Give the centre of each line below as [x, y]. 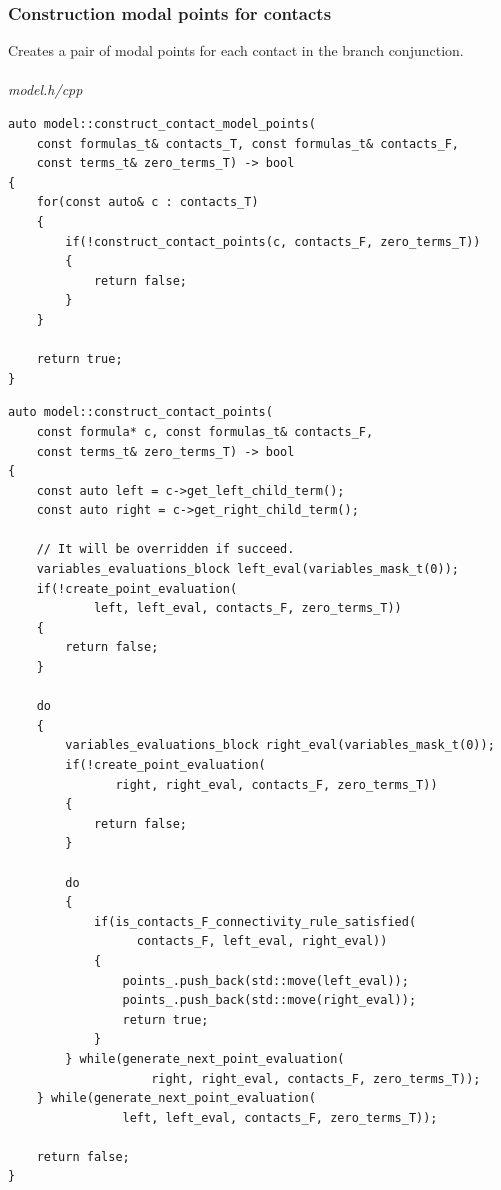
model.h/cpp [45, 89]
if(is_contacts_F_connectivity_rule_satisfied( [255, 921]
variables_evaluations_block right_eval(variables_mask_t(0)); [280, 745]
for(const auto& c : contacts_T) [147, 202]
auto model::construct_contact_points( [140, 412]
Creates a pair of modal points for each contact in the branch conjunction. [236, 50]
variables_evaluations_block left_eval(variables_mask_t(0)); [248, 569]
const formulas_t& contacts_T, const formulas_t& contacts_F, [248, 143]
